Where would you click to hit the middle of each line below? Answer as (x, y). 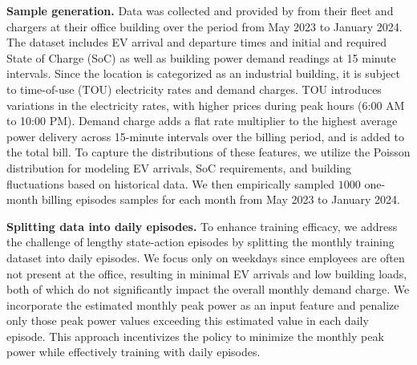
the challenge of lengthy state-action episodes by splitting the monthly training (200, 242)
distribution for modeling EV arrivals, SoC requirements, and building (179, 167)
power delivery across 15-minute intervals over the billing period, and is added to (205, 136)
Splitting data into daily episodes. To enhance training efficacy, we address (202, 226)
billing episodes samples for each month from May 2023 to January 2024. (221, 199)
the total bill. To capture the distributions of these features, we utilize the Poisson (208, 152)
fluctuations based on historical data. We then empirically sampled (171, 183)
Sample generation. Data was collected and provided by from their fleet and (200, 10)
